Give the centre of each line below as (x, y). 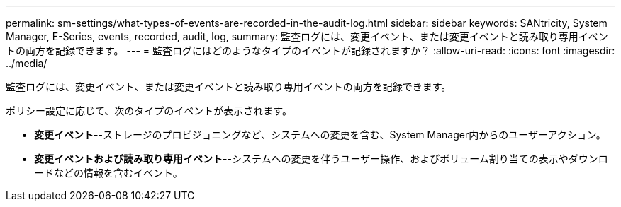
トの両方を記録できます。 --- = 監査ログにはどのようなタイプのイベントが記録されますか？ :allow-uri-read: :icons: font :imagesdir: (310, 51)
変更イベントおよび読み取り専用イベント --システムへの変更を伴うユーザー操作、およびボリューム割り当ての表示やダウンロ (321, 159)
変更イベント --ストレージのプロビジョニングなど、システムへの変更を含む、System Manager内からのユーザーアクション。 (320, 135)
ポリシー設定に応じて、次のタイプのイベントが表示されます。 (149, 111)
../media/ (27, 63)
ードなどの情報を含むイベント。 (108, 173)
